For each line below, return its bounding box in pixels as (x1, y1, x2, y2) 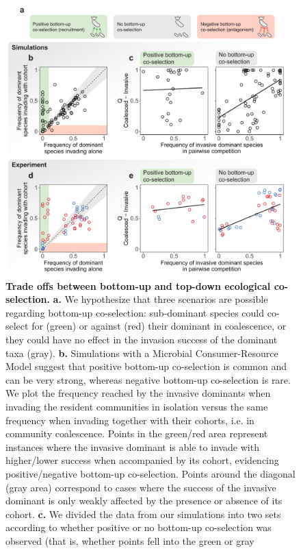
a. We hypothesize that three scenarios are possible (53, 292, 268, 306)
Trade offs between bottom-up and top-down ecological (5, 278, 271, 293)
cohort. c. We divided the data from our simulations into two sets (5, 506, 281, 521)
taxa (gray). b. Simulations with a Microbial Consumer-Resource (5, 345, 278, 360)
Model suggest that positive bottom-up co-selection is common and (5, 359, 287, 373)
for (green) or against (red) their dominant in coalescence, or (31, 319, 287, 333)
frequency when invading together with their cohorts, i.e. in (5, 413, 254, 427)
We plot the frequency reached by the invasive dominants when (5, 386, 271, 400)
